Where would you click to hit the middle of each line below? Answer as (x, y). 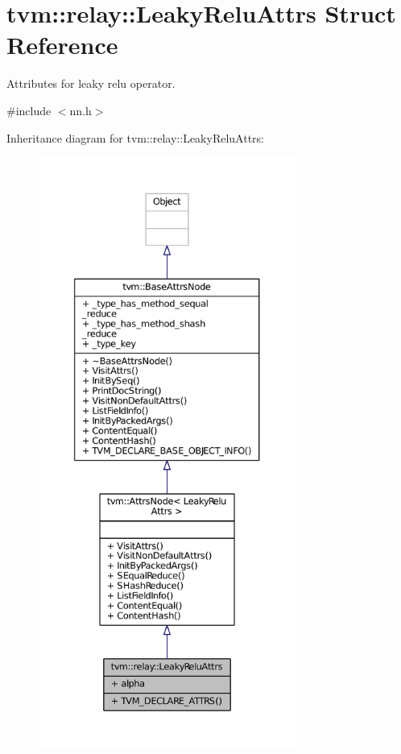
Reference (62, 45)
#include (29, 110)
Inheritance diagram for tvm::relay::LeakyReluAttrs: (135, 137)
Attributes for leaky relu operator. (91, 83)
